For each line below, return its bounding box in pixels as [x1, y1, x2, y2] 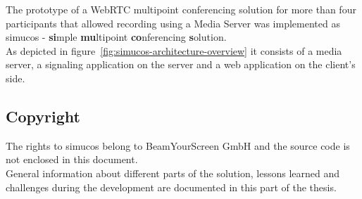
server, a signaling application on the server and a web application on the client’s [6, 57, 356, 72]
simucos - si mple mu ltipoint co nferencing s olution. [6, 30, 227, 44]
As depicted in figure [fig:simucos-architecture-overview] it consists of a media [6, 43, 342, 58]
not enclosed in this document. [6, 152, 138, 167]
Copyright [6, 105, 80, 127]
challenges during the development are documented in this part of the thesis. [6, 179, 337, 194]
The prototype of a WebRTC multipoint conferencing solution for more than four [6, 2, 356, 16]
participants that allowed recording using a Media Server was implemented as [6, 15, 340, 30]
